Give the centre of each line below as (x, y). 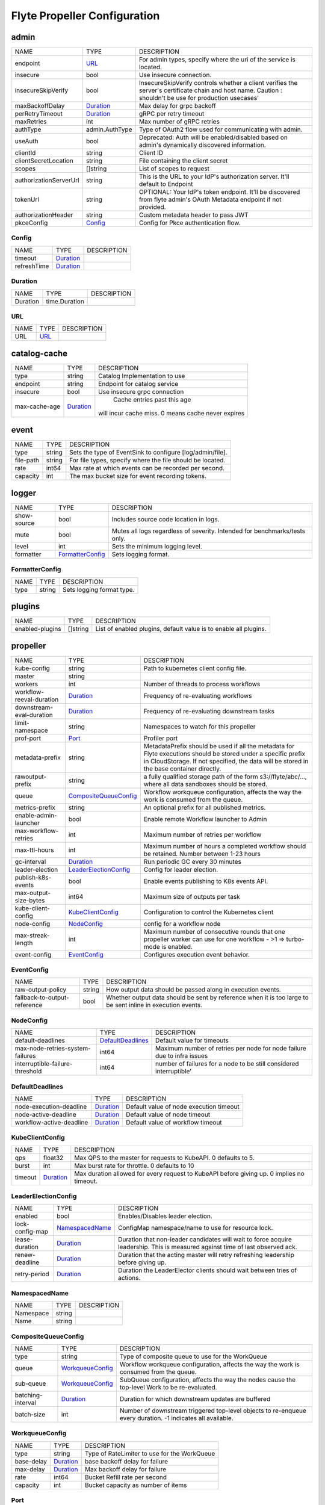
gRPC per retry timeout (172, 114)
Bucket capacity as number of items (136, 1485)
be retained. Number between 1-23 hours (202, 854)
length (24, 943)
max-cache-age (38, 406)
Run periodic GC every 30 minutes (193, 861)
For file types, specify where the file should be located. (147, 461)
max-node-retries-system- (53, 1049)
